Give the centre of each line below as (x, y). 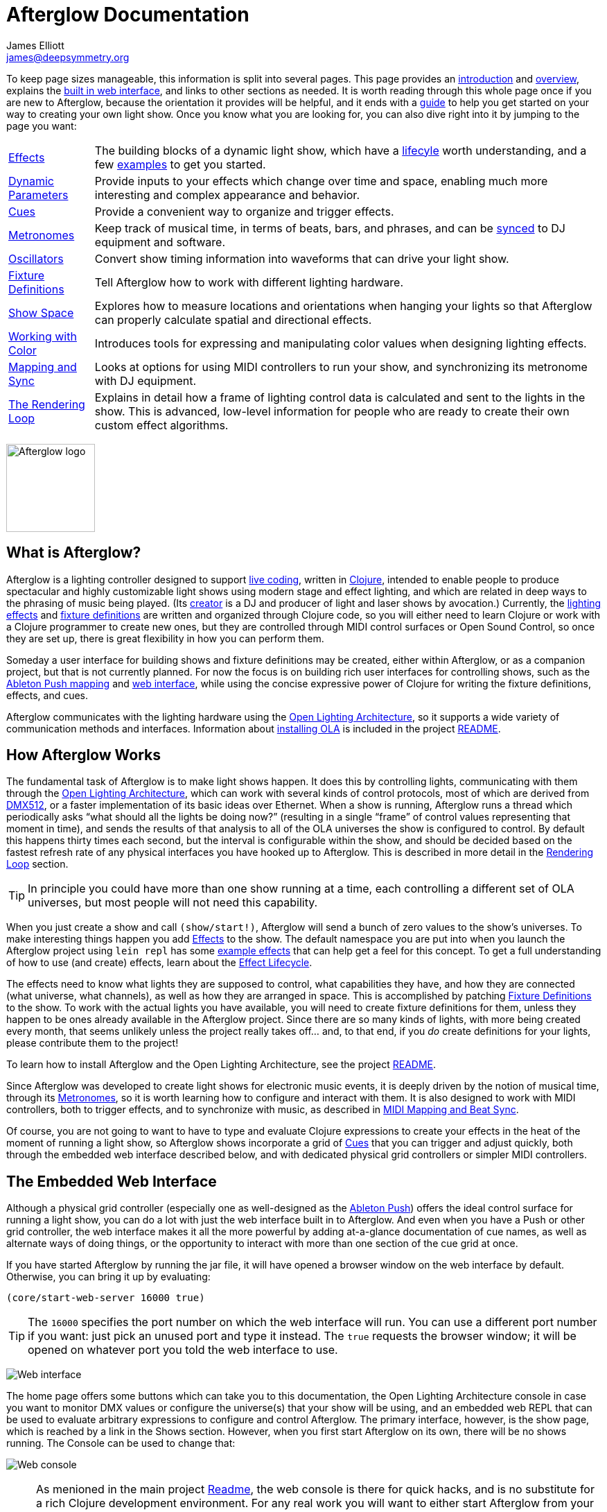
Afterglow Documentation (128, 15)
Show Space (41, 312)
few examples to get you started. (180, 164)
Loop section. (37, 864)
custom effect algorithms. (161, 425)
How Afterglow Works (83, 755)
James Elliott (35, 45)
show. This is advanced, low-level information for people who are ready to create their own (332, 411)
